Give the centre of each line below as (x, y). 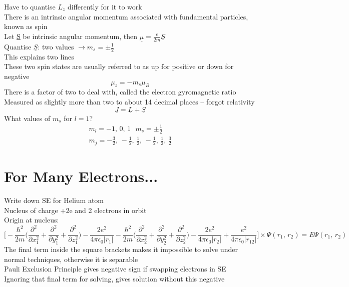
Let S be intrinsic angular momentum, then (71, 36)
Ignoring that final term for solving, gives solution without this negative (114, 278)
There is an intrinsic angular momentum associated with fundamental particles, (126, 16)
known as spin (26, 26)
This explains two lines (39, 56)
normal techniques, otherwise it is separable (71, 259)
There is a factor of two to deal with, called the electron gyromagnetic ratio (120, 92)
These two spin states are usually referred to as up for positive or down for (119, 66)
